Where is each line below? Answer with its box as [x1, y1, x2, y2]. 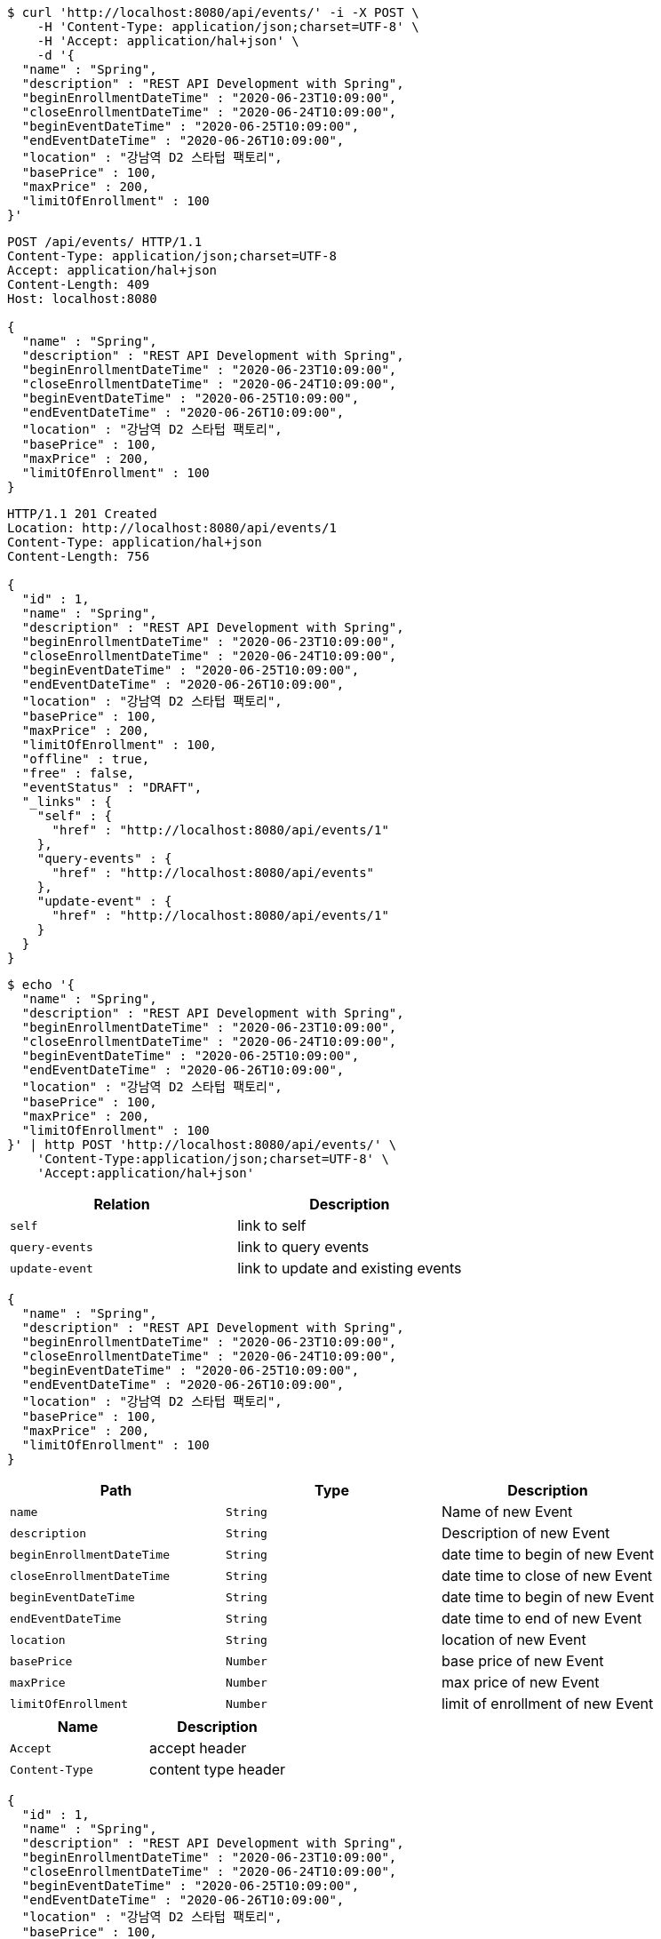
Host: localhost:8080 [7, 291, 157, 306]
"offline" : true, [21, 752, 150, 766]
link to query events [237, 1238, 370, 1256]
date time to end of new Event [441, 1609, 642, 1627]
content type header [149, 1760, 286, 1778]
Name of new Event [441, 1503, 573, 1520]
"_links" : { [21, 794, 113, 809]
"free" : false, [21, 766, 135, 780]
